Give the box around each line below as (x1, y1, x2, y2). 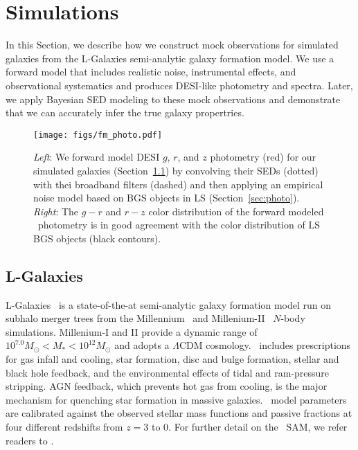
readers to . (6, 433, 54, 447)
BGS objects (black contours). (33, 231, 161, 245)
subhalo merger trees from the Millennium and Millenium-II (6, 311, 265, 325)
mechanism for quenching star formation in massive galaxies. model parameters (6, 392, 347, 406)
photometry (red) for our (210, 150, 316, 164)
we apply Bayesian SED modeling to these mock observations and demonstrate (6, 91, 341, 106)
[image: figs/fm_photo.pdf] (33, 129, 163, 140)
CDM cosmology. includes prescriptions (179, 338, 351, 352)
